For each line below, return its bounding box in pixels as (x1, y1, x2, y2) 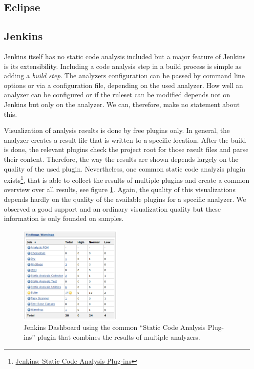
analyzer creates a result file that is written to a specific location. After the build (4, 134, 246, 145)
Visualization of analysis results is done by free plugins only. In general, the (4, 125, 230, 135)
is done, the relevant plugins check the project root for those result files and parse (4, 144, 249, 154)
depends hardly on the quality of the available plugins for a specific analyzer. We (4, 194, 246, 204)
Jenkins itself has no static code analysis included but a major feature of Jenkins (4, 51, 246, 61)
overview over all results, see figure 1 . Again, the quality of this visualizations (4, 184, 235, 195)
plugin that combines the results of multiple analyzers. (37, 331, 200, 342)
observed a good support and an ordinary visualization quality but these (4, 203, 221, 214)
